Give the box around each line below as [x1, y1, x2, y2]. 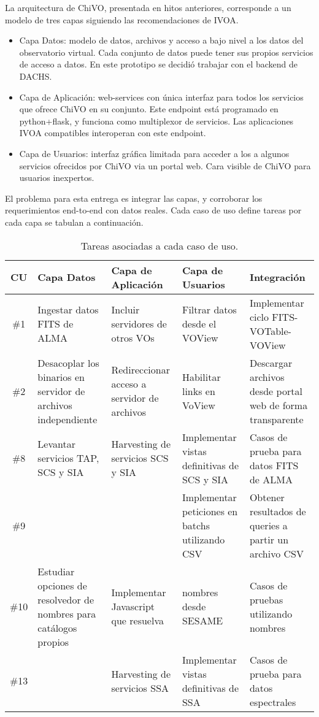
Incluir [111, 302, 140, 316]
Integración [249, 270, 306, 284]
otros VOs [111, 331, 155, 345]
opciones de [37, 578, 87, 592]
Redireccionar [111, 362, 170, 377]
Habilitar [182, 369, 221, 384]
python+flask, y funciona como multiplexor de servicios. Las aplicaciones [19, 114, 294, 127]
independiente [37, 412, 98, 426]
